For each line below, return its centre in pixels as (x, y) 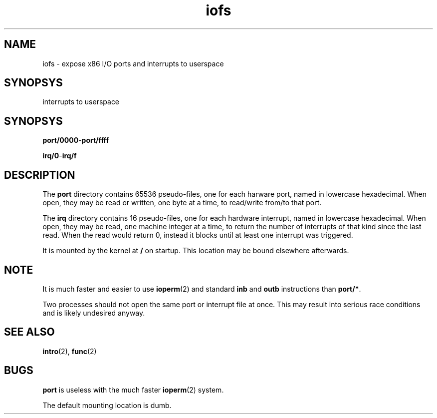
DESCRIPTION (40, 175)
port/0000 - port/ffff (76, 140)
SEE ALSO (29, 332)
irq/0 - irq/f (60, 156)
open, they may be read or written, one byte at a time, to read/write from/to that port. (182, 203)
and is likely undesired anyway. (94, 313)
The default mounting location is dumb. (107, 405)
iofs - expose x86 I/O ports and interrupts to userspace (133, 63)
